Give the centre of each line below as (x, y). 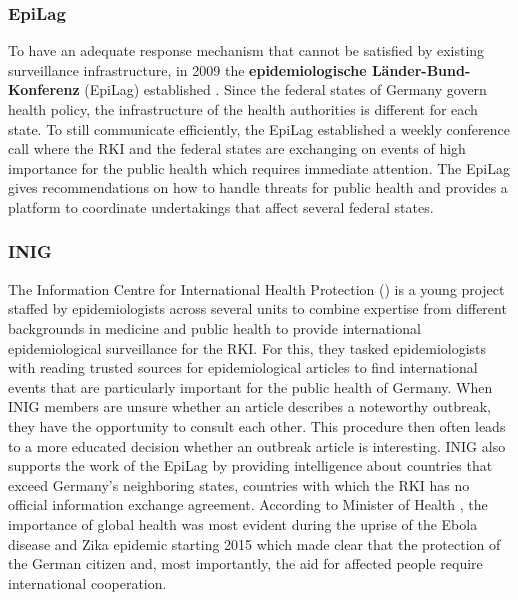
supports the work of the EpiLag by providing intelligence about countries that (250, 465)
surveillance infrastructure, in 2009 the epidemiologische (187, 69)
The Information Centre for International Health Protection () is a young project (256, 288)
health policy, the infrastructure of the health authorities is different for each (243, 109)
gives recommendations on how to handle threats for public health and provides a (258, 187)
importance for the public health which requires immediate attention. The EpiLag (259, 167)
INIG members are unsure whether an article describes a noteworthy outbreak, (249, 406)
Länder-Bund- (421, 69)
